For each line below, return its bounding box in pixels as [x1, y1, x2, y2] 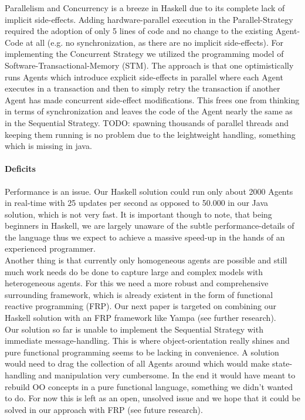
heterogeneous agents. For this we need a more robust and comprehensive [5, 277, 269, 289]
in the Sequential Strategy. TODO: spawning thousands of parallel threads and [5, 116, 289, 128]
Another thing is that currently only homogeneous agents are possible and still [5, 254, 287, 266]
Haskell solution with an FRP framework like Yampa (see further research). [5, 311, 276, 324]
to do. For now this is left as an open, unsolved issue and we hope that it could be [5, 392, 300, 404]
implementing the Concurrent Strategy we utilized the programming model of [5, 48, 284, 60]
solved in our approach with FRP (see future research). [5, 403, 203, 415]
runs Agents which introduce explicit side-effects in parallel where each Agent [5, 70, 283, 83]
